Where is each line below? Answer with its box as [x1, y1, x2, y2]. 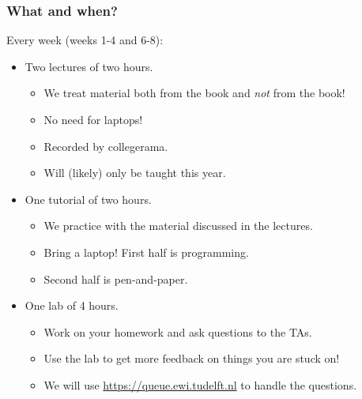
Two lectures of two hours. [25, 58, 153, 74]
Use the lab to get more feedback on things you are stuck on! [43, 350, 340, 367]
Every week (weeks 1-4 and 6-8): [6, 32, 164, 48]
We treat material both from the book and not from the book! [43, 85, 345, 101]
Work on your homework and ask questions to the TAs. [43, 323, 312, 340]
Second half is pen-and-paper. [43, 270, 188, 287]
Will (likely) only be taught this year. [43, 164, 226, 181]
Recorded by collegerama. [43, 137, 168, 154]
